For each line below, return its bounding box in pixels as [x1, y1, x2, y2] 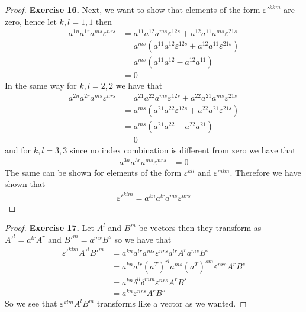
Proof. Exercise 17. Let [5, 221, 95, 234]
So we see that [5, 297, 57, 310]
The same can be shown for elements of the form [5, 166, 182, 178]
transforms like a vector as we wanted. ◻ [96, 297, 247, 310]
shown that [5, 178, 46, 190]
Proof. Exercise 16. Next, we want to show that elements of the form [5, 4, 260, 15]
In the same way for [5, 79, 77, 92]
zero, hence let [5, 15, 57, 27]
